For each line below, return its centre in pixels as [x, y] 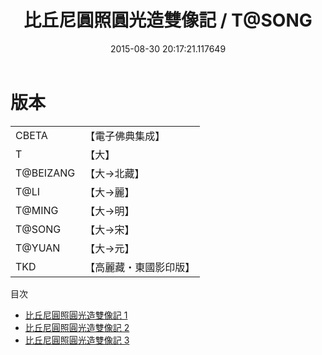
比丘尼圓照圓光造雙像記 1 [76, 315]
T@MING [37, 210]
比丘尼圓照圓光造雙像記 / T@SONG [168, 20]
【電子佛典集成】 [125, 136]
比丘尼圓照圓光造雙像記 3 [77, 340]
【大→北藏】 [114, 173]
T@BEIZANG [45, 173]
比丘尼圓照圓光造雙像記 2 [77, 327]
